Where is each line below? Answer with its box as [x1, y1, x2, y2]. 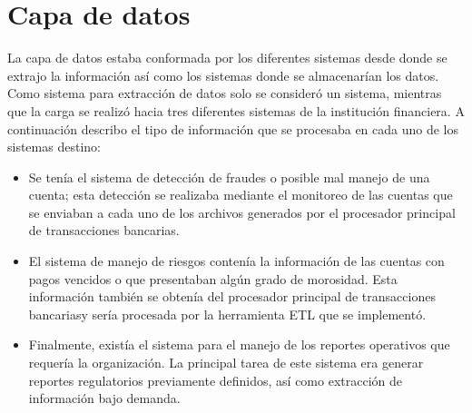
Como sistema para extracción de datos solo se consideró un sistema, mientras [7, 84, 442, 103]
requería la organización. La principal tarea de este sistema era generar [28, 353, 424, 372]
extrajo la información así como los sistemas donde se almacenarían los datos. [7, 65, 439, 84]
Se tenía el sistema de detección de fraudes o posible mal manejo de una [28, 167, 430, 186]
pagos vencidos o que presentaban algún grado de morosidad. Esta [28, 269, 398, 288]
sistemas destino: [7, 137, 101, 156]
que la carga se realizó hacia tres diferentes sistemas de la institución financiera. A [7, 101, 465, 120]
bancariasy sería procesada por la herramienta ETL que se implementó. [28, 304, 427, 323]
